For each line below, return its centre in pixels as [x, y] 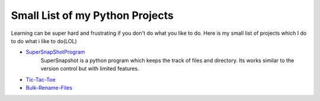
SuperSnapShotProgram [55, 52]
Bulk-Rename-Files [49, 87]
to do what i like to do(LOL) [44, 41]
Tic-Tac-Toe [41, 79]
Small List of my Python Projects [92, 15]
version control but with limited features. [90, 69]
